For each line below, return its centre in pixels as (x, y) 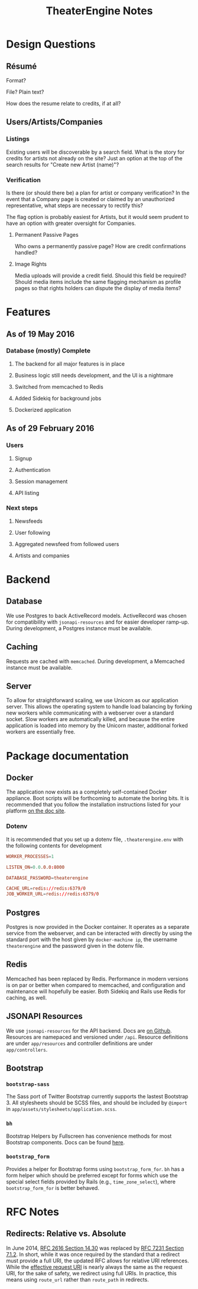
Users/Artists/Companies (55, 122)
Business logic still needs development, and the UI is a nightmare (94, 375)
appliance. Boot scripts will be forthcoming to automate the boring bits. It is (98, 798)
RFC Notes (33, 1212)
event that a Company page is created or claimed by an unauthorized (90, 199)
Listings (18, 139)
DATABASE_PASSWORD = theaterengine (47, 878)
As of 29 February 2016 (50, 428)
